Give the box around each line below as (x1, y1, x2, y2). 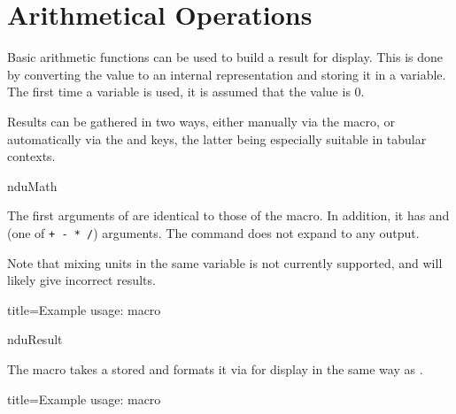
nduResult (7, 330, 63, 349)
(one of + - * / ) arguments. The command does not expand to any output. (7, 223, 420, 241)
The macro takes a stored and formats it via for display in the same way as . (7, 359, 423, 378)
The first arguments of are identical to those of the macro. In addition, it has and (7, 206, 450, 225)
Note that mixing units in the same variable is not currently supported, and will (7, 253, 443, 272)
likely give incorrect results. (7, 271, 156, 289)
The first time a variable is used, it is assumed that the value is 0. (7, 82, 365, 101)
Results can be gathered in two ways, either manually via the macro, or (7, 111, 396, 130)
